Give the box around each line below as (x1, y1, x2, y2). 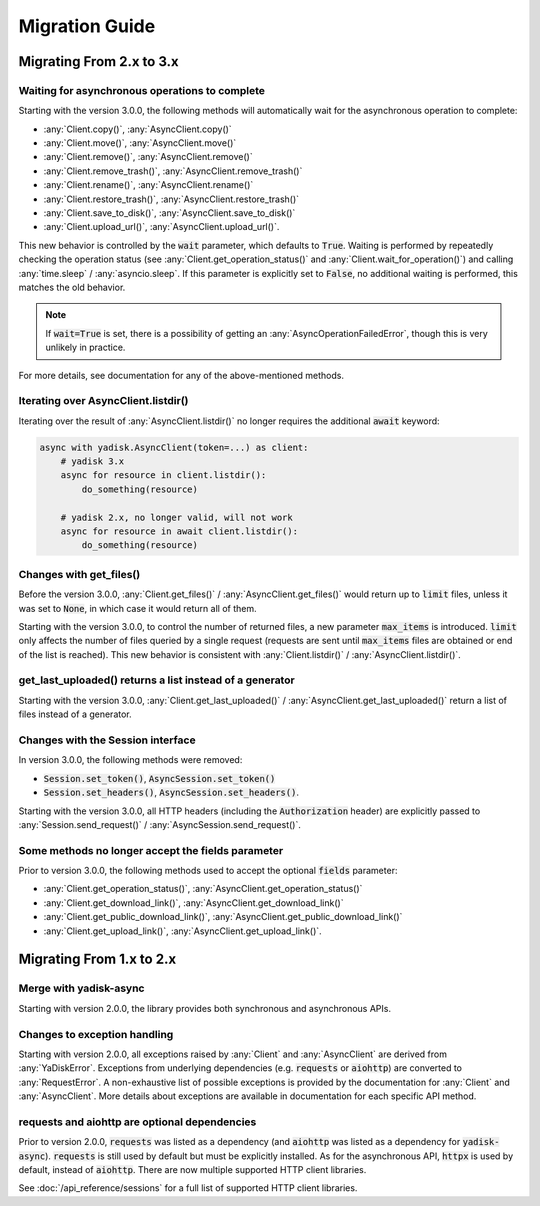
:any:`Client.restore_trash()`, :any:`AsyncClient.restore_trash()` (43, 193, 300, 205)
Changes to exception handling (18, 1027, 174, 1041)
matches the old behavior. (18, 281, 126, 293)
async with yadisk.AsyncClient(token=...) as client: (39, 441, 309, 453)
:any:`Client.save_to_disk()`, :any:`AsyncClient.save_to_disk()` (43, 207, 296, 219)
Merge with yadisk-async (18, 981, 145, 995)
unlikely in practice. (45, 341, 126, 354)
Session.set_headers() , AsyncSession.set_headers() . (43, 786, 300, 799)
